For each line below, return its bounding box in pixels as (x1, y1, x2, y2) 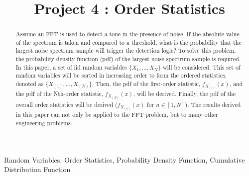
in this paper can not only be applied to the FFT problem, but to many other (15, 110, 218, 119)
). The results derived (185, 100, 241, 109)
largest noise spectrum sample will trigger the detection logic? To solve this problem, (15, 46, 236, 55)
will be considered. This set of (163, 63, 241, 71)
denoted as (15, 80, 44, 88)
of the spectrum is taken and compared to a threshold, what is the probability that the (15, 38, 242, 46)
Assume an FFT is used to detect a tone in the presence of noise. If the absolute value (15, 30, 240, 38)
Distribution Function (4, 164, 71, 175)
